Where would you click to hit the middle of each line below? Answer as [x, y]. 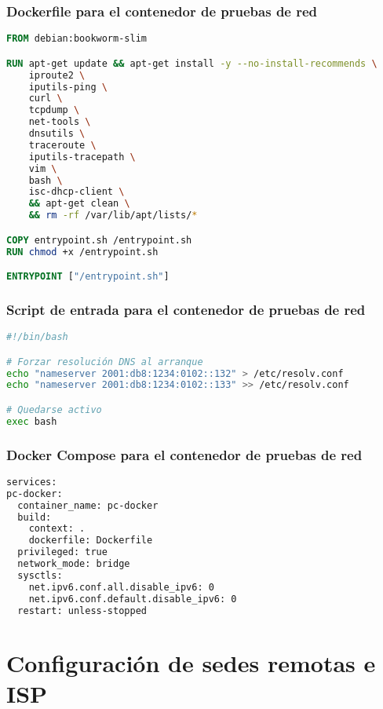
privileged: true [62, 552]
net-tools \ [60, 122]
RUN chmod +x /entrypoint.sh [82, 252]
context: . [57, 529]
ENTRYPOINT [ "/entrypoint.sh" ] [88, 277]
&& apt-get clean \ [79, 204]
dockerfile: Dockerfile [91, 541]
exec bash [32, 421]
